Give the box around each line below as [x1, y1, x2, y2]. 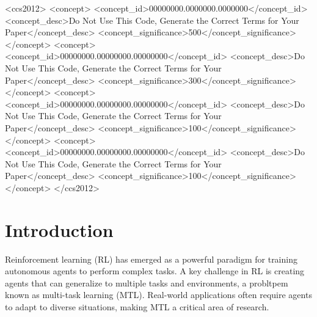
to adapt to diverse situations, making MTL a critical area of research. [5, 301, 269, 313]
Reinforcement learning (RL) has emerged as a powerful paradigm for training [5, 252, 297, 265]
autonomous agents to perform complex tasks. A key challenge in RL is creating [5, 264, 305, 277]
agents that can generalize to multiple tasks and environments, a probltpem [5, 276, 288, 289]
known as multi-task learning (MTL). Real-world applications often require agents [5, 288, 312, 301]
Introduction [5, 217, 114, 242]
